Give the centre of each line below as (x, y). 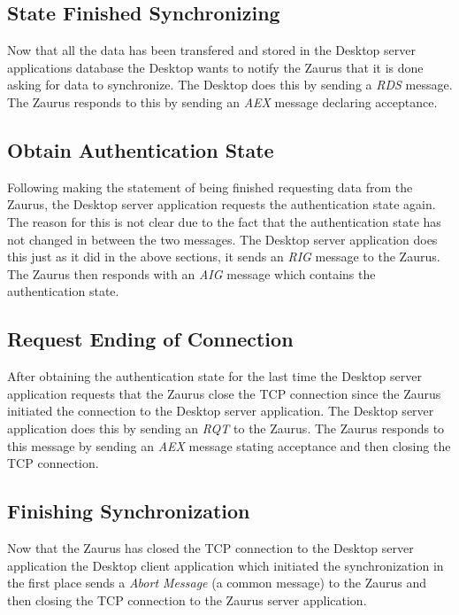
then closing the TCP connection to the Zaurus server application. (187, 599)
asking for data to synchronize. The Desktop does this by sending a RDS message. (230, 85)
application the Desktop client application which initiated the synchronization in (226, 565)
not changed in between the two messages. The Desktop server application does (222, 239)
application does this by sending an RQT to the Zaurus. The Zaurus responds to (226, 428)
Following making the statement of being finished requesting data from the (210, 187)
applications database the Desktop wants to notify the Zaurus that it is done (215, 67)
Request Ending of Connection (150, 339)
